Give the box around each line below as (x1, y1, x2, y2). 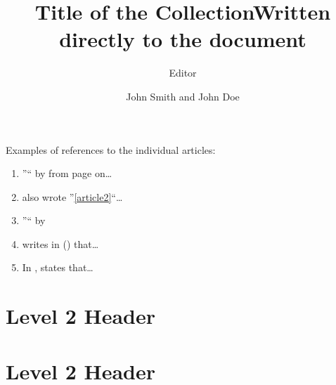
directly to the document (59, 25, 306, 53)
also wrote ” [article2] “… (22, 189, 123, 204)
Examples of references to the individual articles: (6, 142, 216, 157)
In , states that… (22, 260, 93, 275)
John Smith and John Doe (126, 89, 240, 103)
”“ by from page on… (22, 166, 112, 181)
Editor (169, 65, 197, 80)
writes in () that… (22, 236, 99, 251)
